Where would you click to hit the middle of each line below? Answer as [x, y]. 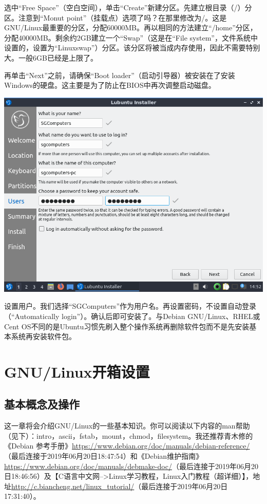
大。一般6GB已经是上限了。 [51, 57]
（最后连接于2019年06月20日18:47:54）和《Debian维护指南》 [104, 456]
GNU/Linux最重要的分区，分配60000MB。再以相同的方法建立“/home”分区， [131, 27]
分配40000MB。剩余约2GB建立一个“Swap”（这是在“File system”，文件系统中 [131, 37]
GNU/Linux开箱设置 [77, 371]
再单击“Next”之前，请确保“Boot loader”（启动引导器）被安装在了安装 [120, 75]
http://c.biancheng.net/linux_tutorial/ [73, 486]
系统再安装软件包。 [43, 336]
